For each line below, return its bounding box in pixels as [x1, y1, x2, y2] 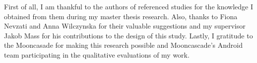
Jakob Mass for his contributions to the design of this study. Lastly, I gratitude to [4, 30, 253, 40]
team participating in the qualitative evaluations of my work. [4, 49, 190, 60]
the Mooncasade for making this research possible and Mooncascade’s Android [4, 40, 243, 50]
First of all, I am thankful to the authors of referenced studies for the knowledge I [4, 1, 253, 11]
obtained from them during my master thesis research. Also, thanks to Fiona [4, 11, 238, 21]
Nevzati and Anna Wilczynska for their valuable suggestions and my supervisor [4, 21, 246, 31]
